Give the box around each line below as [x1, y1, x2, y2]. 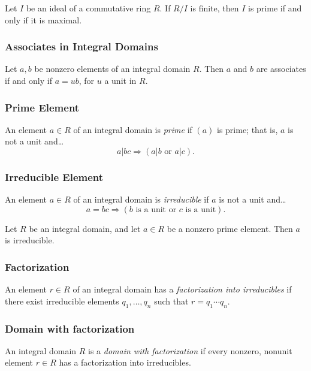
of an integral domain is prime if [73, 123, 192, 135]
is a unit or [135, 205, 177, 214]
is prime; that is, [217, 123, 278, 135]
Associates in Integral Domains [5, 39, 158, 54]
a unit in [104, 74, 137, 86]
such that [154, 294, 189, 307]
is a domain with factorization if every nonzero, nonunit [88, 344, 292, 357]
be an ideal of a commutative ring [26, 2, 151, 14]
